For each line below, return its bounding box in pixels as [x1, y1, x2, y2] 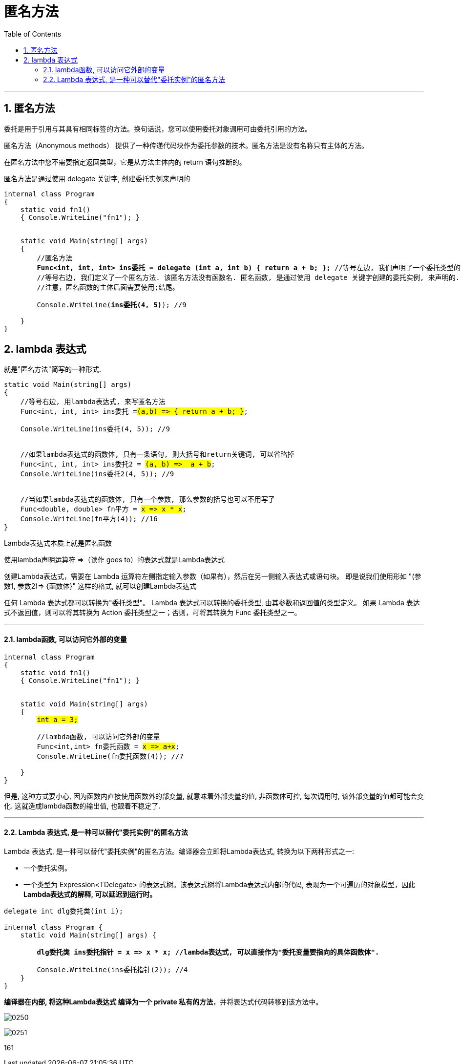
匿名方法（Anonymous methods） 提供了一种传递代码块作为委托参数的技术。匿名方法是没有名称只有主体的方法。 [4, 141, 369, 149]
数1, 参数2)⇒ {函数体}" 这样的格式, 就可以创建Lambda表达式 [4, 582, 197, 591]
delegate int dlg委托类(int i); [4, 907, 124, 915]
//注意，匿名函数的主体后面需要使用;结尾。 [37, 283, 179, 291]
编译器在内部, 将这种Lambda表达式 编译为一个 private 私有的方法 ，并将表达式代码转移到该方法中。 [4, 997, 323, 1006]
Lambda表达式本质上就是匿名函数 [4, 539, 112, 548]
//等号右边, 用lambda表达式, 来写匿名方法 [20, 398, 166, 406]
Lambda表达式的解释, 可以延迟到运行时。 [23, 890, 157, 898]
